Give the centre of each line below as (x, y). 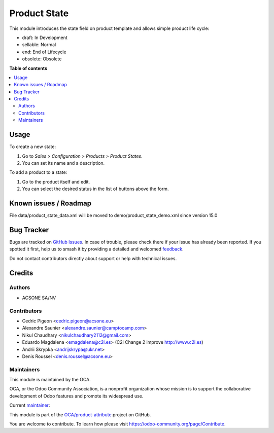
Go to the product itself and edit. (56, 182)
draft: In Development (45, 38)
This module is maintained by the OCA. (50, 380)
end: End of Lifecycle (44, 52)
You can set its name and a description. (63, 163)
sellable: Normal (39, 45)
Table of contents (28, 68)
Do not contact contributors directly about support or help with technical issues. (93, 258)
